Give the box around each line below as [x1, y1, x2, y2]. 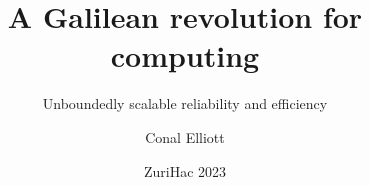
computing [110, 35, 260, 76]
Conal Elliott [145, 126, 225, 147]
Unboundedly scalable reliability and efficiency [42, 93, 328, 114]
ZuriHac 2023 [143, 160, 227, 181]
